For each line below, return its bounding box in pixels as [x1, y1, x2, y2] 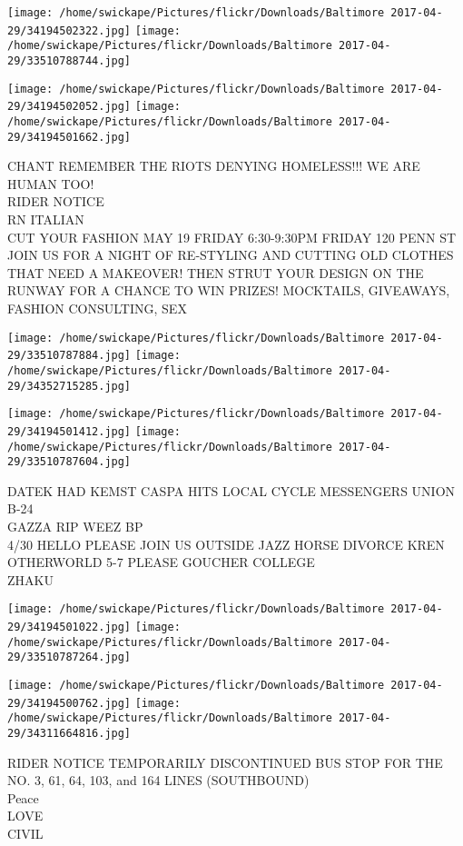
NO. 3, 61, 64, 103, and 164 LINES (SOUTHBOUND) [7, 771, 310, 790]
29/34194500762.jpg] [7, 696, 132, 710]
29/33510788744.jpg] [7, 54, 132, 67]
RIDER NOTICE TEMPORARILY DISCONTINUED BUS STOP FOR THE [7, 752, 443, 771]
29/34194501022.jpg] [7, 621, 132, 634]
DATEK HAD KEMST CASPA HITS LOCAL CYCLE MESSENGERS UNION [7, 481, 456, 500]
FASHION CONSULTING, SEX [7, 299, 187, 317]
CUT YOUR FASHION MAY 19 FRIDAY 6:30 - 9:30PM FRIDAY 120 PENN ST [7, 227, 457, 246]
